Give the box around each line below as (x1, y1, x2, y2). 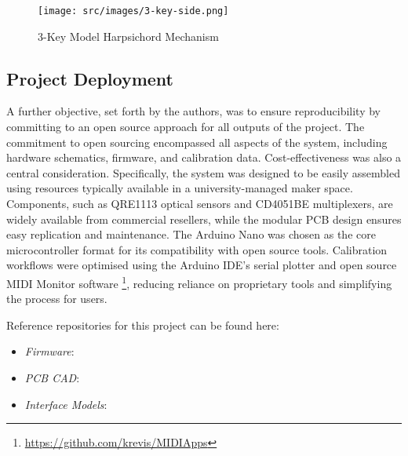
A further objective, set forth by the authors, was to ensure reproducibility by (6, 103, 381, 119)
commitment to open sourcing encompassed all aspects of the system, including (6, 133, 388, 150)
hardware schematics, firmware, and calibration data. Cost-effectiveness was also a (6, 149, 402, 166)
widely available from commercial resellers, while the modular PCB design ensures (6, 210, 402, 227)
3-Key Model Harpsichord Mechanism (38, 27, 219, 44)
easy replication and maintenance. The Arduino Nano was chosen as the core (6, 226, 376, 243)
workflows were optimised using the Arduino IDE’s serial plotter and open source (6, 257, 397, 273)
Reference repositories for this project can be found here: (6, 316, 279, 333)
